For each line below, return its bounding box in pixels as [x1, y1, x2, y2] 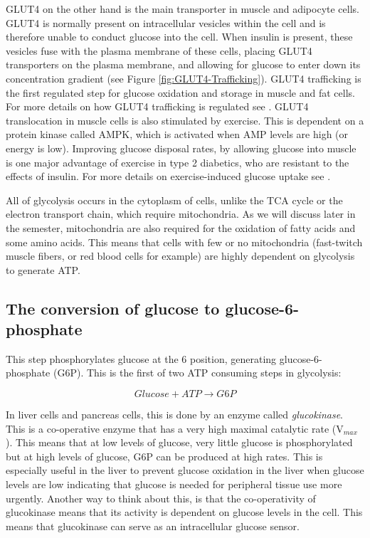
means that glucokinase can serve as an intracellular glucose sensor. [6, 518, 300, 533]
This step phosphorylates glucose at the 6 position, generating [6, 351, 277, 366]
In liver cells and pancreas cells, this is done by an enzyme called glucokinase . [6, 407, 344, 422]
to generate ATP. [6, 262, 80, 277]
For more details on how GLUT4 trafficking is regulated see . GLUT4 [6, 99, 309, 114]
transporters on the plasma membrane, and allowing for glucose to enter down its [6, 57, 361, 72]
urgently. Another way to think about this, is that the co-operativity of [6, 490, 316, 505]
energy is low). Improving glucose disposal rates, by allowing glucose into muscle [6, 140, 356, 155]
